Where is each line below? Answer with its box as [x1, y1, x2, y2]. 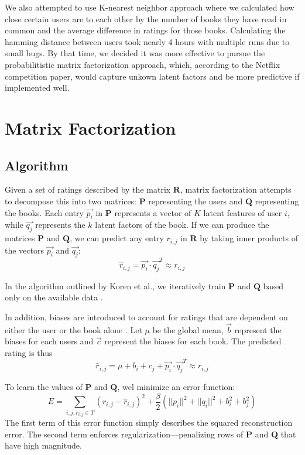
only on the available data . [5, 291, 103, 303]
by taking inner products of [200, 232, 298, 244]
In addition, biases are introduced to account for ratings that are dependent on [5, 311, 288, 323]
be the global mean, [152, 323, 224, 336]
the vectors [5, 244, 44, 256]
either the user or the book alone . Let [5, 323, 142, 336]
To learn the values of [5, 381, 83, 393]
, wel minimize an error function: [117, 381, 235, 393]
